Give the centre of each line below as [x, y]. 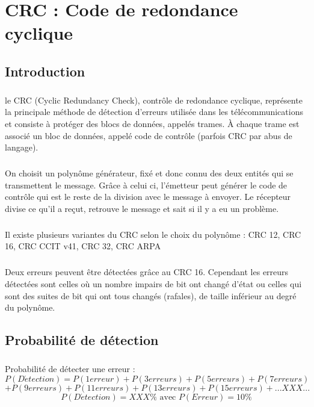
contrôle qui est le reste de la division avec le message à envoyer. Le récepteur [148, 197]
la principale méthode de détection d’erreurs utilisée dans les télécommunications [154, 112]
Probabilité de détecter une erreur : [70, 368]
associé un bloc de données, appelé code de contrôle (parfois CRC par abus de [149, 135]
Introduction [45, 71]
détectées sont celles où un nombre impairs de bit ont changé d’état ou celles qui [153, 283]
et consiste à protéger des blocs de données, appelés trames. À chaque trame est [152, 123]
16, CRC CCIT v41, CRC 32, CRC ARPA [83, 246]
